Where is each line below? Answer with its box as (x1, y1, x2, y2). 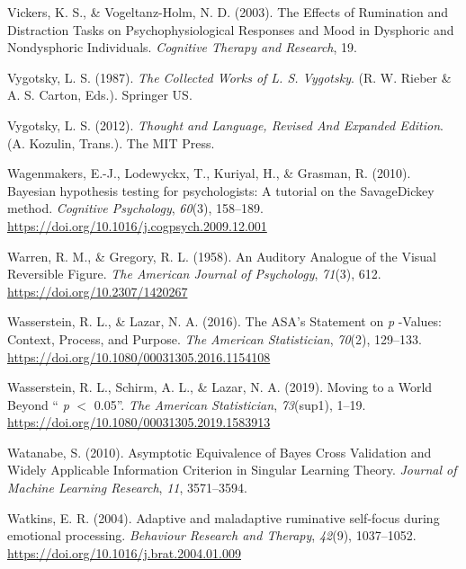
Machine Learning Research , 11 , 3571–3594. (7, 478, 247, 497)
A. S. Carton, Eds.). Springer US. (7, 85, 193, 104)
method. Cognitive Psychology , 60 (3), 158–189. (7, 199, 264, 218)
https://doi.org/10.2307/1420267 (7, 281, 188, 300)
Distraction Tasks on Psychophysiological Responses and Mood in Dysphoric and (7, 20, 454, 39)
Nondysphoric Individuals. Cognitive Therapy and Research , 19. (7, 38, 357, 57)
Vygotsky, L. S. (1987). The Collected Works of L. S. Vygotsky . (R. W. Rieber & (7, 67, 452, 86)
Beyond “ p (7, 395, 69, 413)
